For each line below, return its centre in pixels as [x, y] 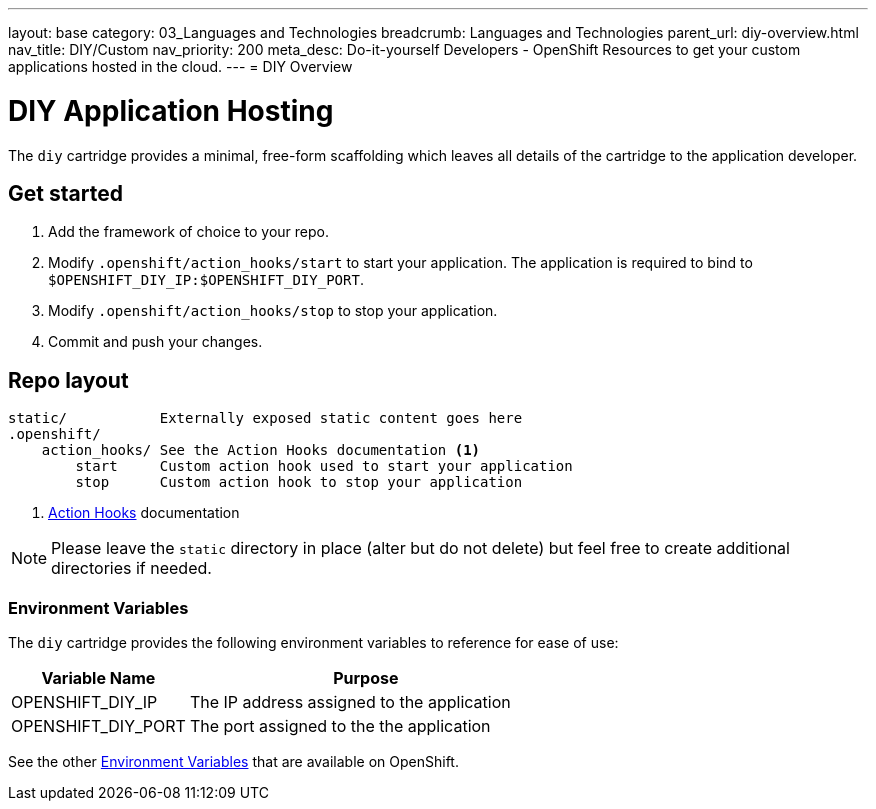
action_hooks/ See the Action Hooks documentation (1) [261, 450]
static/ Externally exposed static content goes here [265, 418]
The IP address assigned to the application [350, 701]
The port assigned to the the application [340, 725]
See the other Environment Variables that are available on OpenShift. [233, 761]
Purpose [366, 677]
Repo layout [68, 380]
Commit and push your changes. [155, 342]
